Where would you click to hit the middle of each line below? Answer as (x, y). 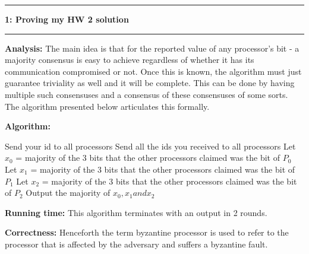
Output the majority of (68, 193)
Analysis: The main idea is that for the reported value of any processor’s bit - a (152, 48)
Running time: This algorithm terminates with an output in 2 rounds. (136, 212)
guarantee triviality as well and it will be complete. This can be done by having (150, 83)
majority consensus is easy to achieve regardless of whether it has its (130, 60)
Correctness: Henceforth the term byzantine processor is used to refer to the (147, 232)
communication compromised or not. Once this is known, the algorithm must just (153, 71)
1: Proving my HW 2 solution (67, 19)
